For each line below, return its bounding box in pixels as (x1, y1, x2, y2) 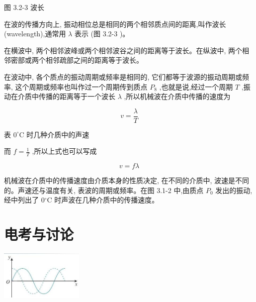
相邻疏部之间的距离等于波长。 (45, 55, 143, 65)
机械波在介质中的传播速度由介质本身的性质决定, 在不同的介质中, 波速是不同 (4, 175, 250, 186)
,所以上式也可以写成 (32, 146, 97, 156)
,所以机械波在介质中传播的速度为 (124, 91, 231, 101)
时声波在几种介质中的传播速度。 (54, 195, 159, 205)
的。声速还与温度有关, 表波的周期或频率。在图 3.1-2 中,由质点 (4, 185, 204, 195)
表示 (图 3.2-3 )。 (74, 28, 130, 39)
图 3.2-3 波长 (4, 2, 44, 12)
